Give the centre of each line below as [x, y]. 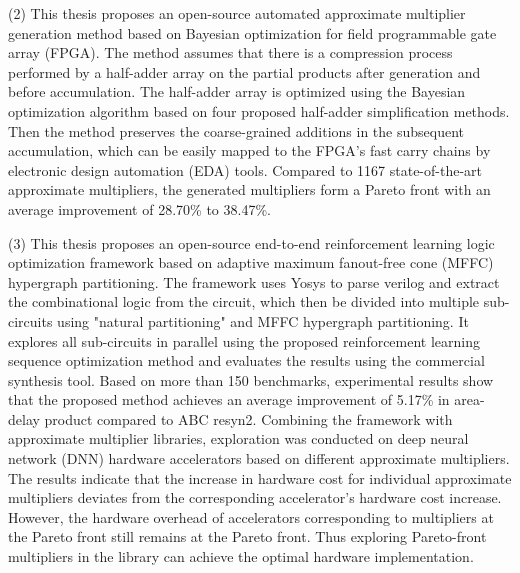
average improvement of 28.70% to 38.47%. [139, 208]
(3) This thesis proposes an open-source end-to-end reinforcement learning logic [251, 242]
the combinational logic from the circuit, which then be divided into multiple [244, 301]
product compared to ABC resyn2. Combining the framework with [248, 418]
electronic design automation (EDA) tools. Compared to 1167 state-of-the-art [245, 169]
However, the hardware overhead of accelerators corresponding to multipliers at [251, 516]
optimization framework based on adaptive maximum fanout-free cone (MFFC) [251, 262]
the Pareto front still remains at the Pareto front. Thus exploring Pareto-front [247, 536]
